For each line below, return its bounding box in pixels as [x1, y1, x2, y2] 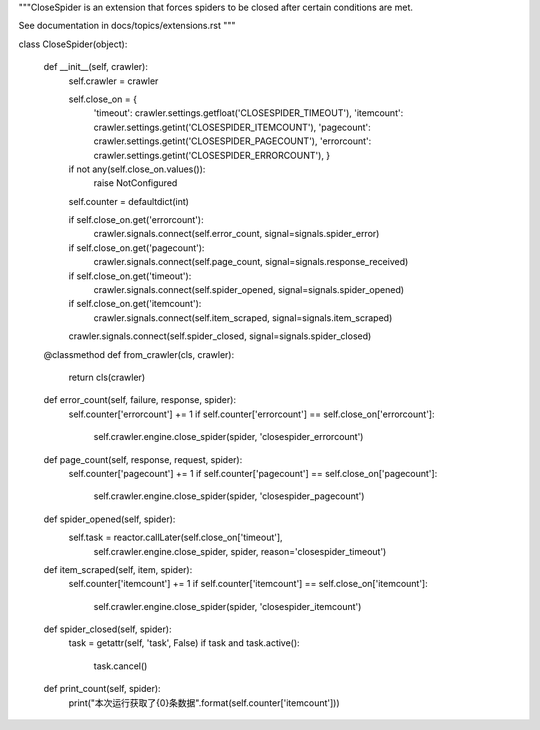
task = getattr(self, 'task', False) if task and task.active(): [68, 637, 300, 649]
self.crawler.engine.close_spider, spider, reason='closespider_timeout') [93, 545, 387, 557]
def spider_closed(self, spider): [43, 623, 172, 635]
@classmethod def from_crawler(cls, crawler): [43, 348, 235, 360]
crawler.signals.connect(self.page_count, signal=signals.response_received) [93, 256, 409, 268]
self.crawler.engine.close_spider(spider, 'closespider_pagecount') [93, 490, 365, 502]
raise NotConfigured [93, 177, 178, 189]
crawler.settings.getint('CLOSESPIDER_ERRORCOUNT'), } [93, 149, 331, 161]
